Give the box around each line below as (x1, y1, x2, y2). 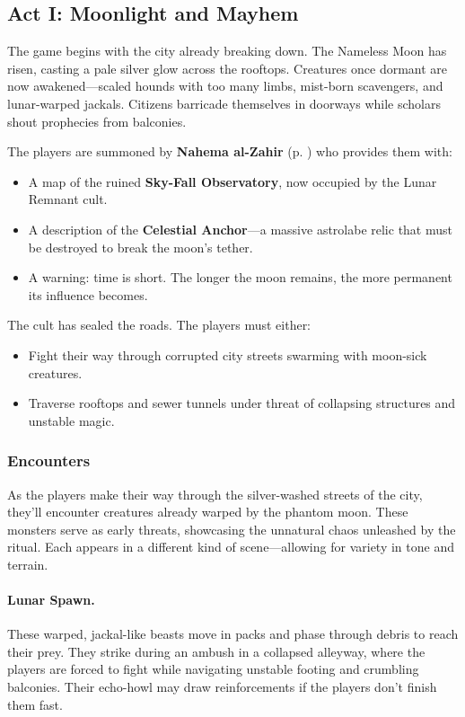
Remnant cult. (28, 190, 108, 208)
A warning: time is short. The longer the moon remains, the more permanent (28, 268, 452, 287)
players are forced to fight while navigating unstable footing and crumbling (7, 659, 419, 678)
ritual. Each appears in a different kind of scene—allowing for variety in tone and (7, 537, 454, 556)
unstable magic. (28, 411, 115, 429)
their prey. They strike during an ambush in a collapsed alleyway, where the (7, 642, 426, 660)
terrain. (7, 554, 48, 573)
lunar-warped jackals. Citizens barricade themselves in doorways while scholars (7, 93, 441, 112)
